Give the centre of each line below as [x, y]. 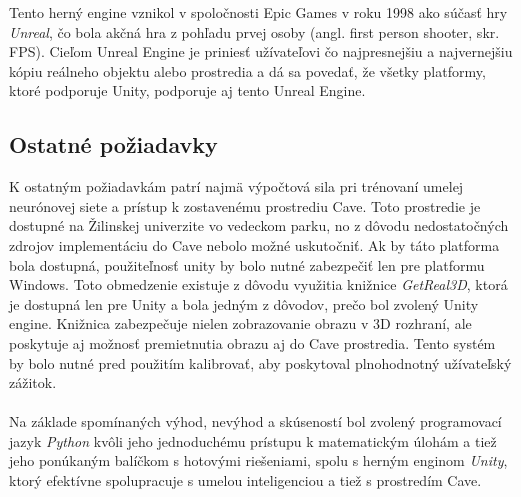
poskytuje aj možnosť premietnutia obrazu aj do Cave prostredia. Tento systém [252, 342]
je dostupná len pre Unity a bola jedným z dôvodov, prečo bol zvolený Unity [244, 303]
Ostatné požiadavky [113, 144]
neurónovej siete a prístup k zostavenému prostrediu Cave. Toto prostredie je [245, 205]
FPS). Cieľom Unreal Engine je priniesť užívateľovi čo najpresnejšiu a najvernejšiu [261, 51]
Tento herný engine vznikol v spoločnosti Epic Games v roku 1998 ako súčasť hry [258, 12]
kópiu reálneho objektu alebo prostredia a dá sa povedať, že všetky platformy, [247, 70]
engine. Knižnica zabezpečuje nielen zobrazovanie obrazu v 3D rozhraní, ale [240, 323]
